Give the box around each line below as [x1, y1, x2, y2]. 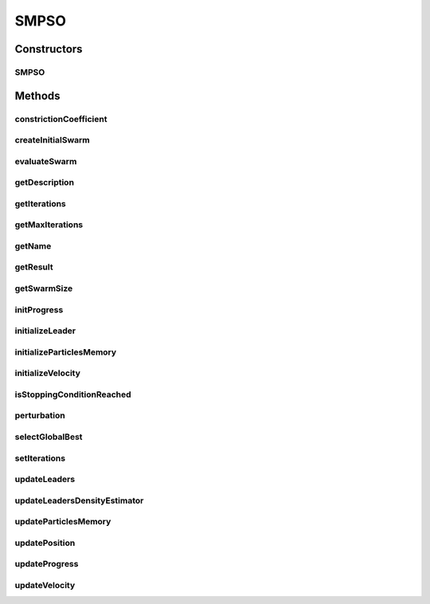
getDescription [14, 177, 75, 188]
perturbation [14, 410, 65, 422]
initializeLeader [14, 325, 76, 336]
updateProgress [14, 559, 79, 570]
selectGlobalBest [14, 431, 83, 442]
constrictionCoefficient [14, 113, 107, 124]
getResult [14, 261, 53, 273]
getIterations [14, 198, 67, 209]
